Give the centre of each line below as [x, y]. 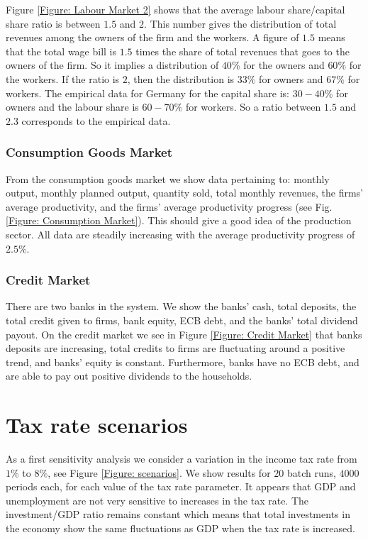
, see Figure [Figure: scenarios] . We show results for [159, 472]
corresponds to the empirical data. [96, 120]
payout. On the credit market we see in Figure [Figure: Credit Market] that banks [184, 334]
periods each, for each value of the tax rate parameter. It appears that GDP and [181, 486]
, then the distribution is [181, 78]
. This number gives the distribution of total [240, 23]
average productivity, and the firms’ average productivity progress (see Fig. [169, 206]
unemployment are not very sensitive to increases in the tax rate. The [157, 500]
